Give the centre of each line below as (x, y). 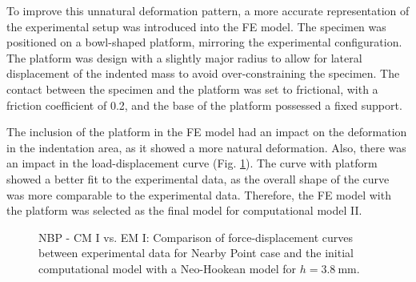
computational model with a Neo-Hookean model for (168, 268)
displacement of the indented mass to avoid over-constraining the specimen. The (203, 73)
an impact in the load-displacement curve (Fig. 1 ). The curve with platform (192, 163)
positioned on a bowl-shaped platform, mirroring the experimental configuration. (204, 42)
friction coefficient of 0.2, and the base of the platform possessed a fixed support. (204, 105)
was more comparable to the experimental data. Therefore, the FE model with (199, 194)
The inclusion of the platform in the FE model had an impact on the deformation (207, 132)
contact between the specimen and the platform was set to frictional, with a (192, 89)
